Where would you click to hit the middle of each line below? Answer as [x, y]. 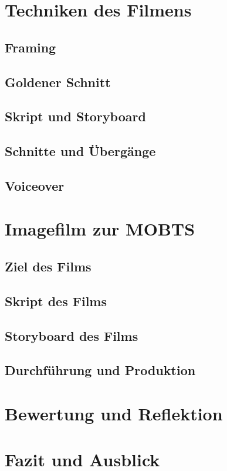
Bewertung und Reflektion [114, 413]
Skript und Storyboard [75, 116]
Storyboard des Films [72, 335]
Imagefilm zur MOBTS [100, 229]
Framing [31, 47]
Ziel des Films [48, 266]
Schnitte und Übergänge [80, 151]
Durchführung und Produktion [100, 370]
